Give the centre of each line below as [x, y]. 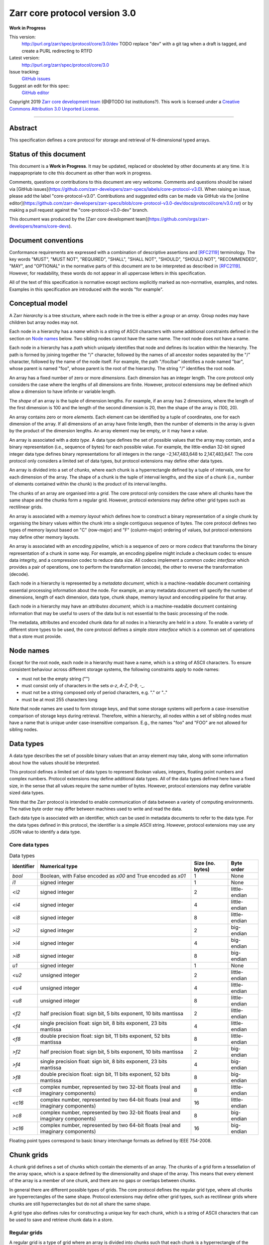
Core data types [29, 845]
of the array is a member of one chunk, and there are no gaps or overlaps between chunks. [103, 1181]
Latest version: [24, 58]
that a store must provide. [36, 636]
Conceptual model [38, 304]
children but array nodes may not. [44, 322]
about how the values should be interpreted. [55, 762]
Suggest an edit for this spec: [39, 86]
